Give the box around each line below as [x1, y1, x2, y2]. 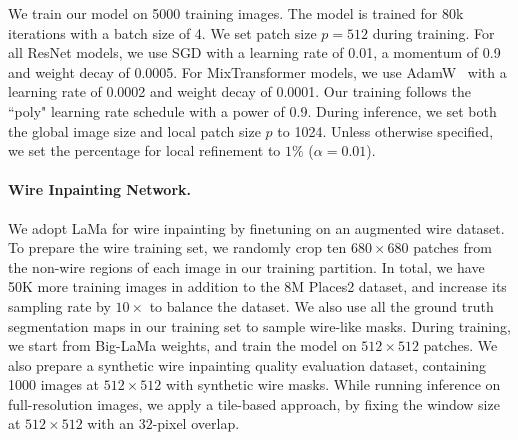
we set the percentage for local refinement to [8, 140, 281, 161]
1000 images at [8, 374, 100, 395]
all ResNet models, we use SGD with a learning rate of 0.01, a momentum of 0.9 [8, 42, 501, 63]
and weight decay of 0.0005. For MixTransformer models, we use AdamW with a [8, 61, 507, 82]
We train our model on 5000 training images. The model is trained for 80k [8, 3, 464, 23]
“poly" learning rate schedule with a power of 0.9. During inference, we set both [8, 100, 497, 121]
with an [87, 413, 135, 434]
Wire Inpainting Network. [8, 179, 191, 200]
